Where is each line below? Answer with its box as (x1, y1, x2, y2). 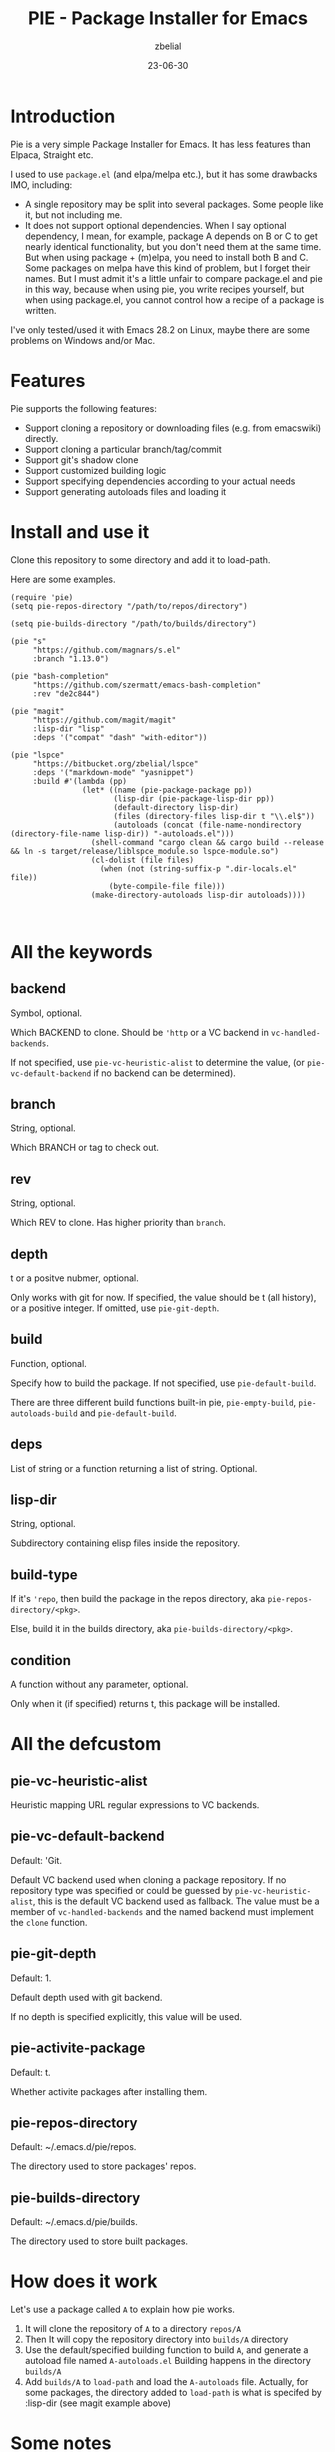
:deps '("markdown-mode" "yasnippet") (32, 767, 195, 777)
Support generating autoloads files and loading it (24, 485, 227, 497)
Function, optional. (10, 1357, 87, 1369)
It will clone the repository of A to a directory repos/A (24, 2323, 242, 2335)
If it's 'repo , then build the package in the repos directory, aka (10, 1593, 266, 1605)
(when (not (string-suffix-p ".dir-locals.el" (99, 863, 298, 874)
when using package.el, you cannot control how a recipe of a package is (24, 293, 325, 306)
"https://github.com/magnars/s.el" (32, 645, 182, 655)
